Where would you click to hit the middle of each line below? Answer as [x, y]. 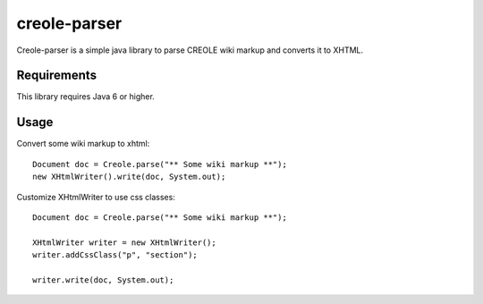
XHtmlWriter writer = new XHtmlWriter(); [124, 242]
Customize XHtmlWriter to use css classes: [96, 197]
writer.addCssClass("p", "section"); [115, 255]
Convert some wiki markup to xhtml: [83, 144]
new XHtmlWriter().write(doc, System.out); [129, 177]
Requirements [57, 76]
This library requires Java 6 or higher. [86, 97]
